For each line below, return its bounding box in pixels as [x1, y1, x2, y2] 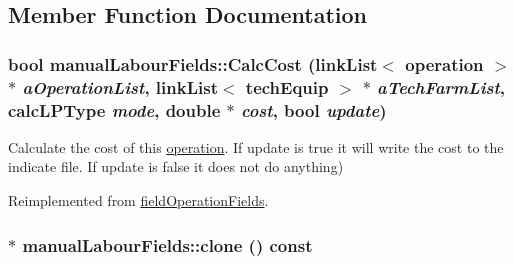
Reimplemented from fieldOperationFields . [8, 190, 269, 211]
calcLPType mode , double [8, 97, 221, 122]
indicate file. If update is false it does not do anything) [8, 156, 344, 177]
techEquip [245, 74, 329, 99]
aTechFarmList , [377, 74, 505, 99]
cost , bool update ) [240, 97, 387, 122]
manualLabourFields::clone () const [22, 232, 313, 257]
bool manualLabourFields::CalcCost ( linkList [8, 51, 378, 76]
